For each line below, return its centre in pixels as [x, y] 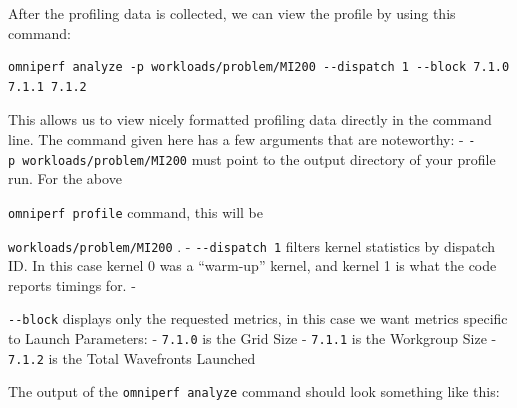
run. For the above [65, 178]
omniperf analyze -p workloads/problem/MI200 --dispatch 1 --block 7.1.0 [259, 67]
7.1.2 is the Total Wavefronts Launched [132, 357]
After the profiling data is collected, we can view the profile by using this [232, 13]
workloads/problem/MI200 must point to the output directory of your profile [259, 158]
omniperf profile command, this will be [136, 211]
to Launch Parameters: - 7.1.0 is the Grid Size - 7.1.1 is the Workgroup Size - [252, 338]
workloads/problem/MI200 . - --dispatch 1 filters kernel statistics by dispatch [252, 245]
